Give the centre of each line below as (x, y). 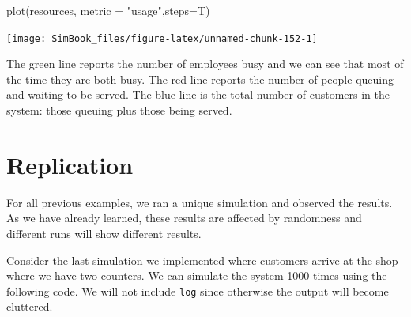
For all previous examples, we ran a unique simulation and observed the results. (200, 202)
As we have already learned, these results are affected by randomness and (184, 218)
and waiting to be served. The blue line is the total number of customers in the (198, 94)
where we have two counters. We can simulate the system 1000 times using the (197, 275)
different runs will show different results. (104, 233)
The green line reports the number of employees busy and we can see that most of (205, 64)
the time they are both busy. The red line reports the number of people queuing (200, 79)
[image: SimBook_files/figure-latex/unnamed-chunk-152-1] (162, 38)
